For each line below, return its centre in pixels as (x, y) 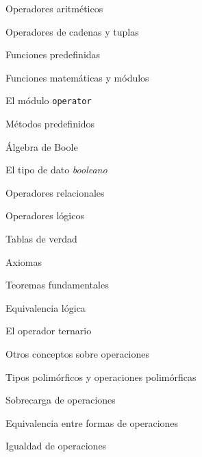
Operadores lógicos (45, 215)
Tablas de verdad (41, 238)
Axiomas (24, 261)
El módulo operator (49, 100)
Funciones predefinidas (53, 54)
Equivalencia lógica (46, 307)
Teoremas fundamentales (57, 285)
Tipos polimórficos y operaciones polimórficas (101, 376)
